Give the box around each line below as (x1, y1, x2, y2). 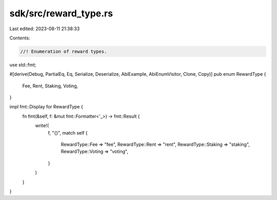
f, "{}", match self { (48, 129, 88, 136)
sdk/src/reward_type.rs (9, 8, 113, 19)
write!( (35, 123, 49, 129)
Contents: (9, 35, 30, 41)
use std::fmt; (9, 61, 36, 68)
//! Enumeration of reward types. (20, 49, 107, 54)
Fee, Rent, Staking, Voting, (22, 82, 78, 89)
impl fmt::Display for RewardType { (9, 104, 83, 110)
